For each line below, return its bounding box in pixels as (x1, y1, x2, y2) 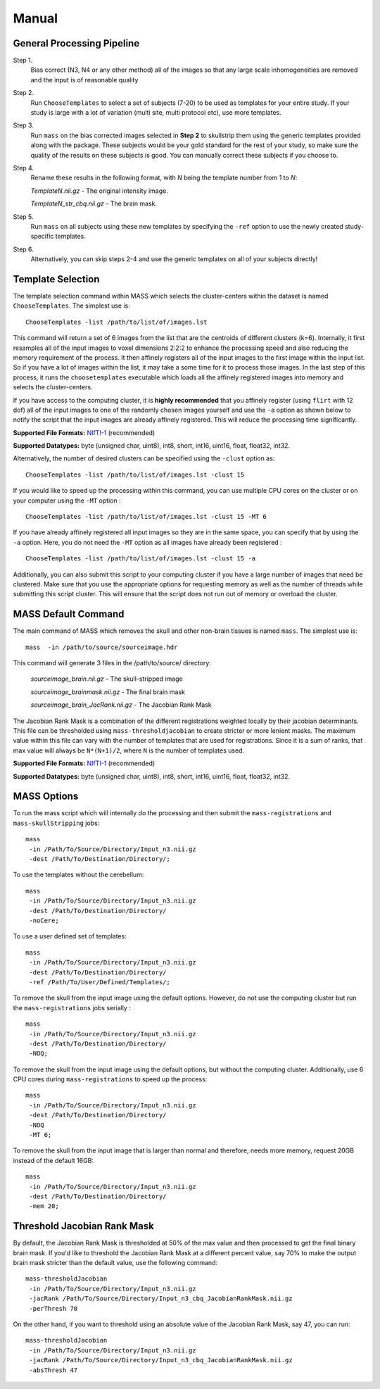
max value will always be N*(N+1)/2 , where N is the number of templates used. (13, 746, 245, 755)
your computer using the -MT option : (13, 496, 121, 505)
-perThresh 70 (29, 1305, 78, 1312)
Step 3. (13, 121, 34, 130)
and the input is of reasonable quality (30, 75, 139, 84)
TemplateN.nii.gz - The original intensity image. (30, 187, 168, 195)
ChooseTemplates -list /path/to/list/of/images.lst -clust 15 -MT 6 (25, 513, 267, 521)
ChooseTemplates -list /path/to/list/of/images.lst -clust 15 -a (25, 555, 256, 562)
